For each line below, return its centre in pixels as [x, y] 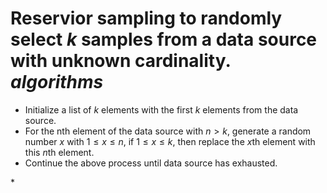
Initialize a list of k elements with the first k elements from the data [161, 109]
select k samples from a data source [164, 39]
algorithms [57, 82]
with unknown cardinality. [120, 61]
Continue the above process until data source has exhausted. [151, 163]
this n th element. [59, 152]
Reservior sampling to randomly [146, 18]
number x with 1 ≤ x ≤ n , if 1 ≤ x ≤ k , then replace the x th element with [170, 141]
